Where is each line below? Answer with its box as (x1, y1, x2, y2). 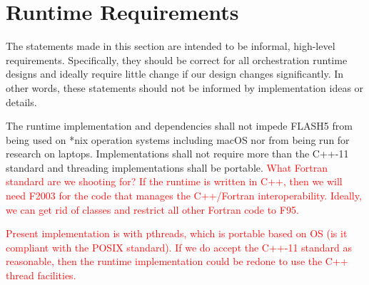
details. (6, 94, 37, 109)
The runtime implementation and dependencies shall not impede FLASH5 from (6, 118, 353, 133)
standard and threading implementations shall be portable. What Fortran (6, 160, 328, 175)
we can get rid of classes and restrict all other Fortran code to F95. (6, 202, 299, 217)
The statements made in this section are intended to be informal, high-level (6, 38, 335, 53)
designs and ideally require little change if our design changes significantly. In (6, 66, 344, 81)
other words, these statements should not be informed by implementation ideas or (6, 80, 364, 95)
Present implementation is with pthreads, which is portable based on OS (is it (6, 226, 348, 241)
